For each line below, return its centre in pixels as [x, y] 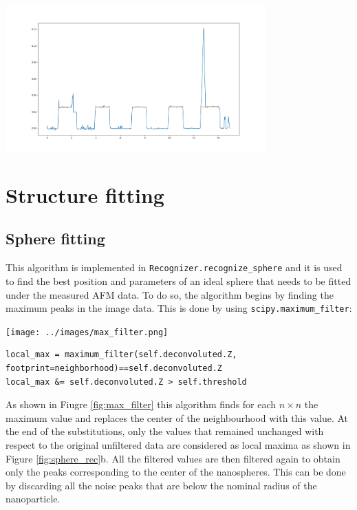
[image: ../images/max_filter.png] [87, 332]
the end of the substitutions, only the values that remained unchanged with [165, 431]
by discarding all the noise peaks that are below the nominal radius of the [161, 485]
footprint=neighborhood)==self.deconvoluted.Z [114, 369]
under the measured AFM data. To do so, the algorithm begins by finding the [170, 294]
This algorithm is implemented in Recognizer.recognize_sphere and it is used [174, 267]
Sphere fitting [55, 238]
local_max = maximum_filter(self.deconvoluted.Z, [121, 355]
